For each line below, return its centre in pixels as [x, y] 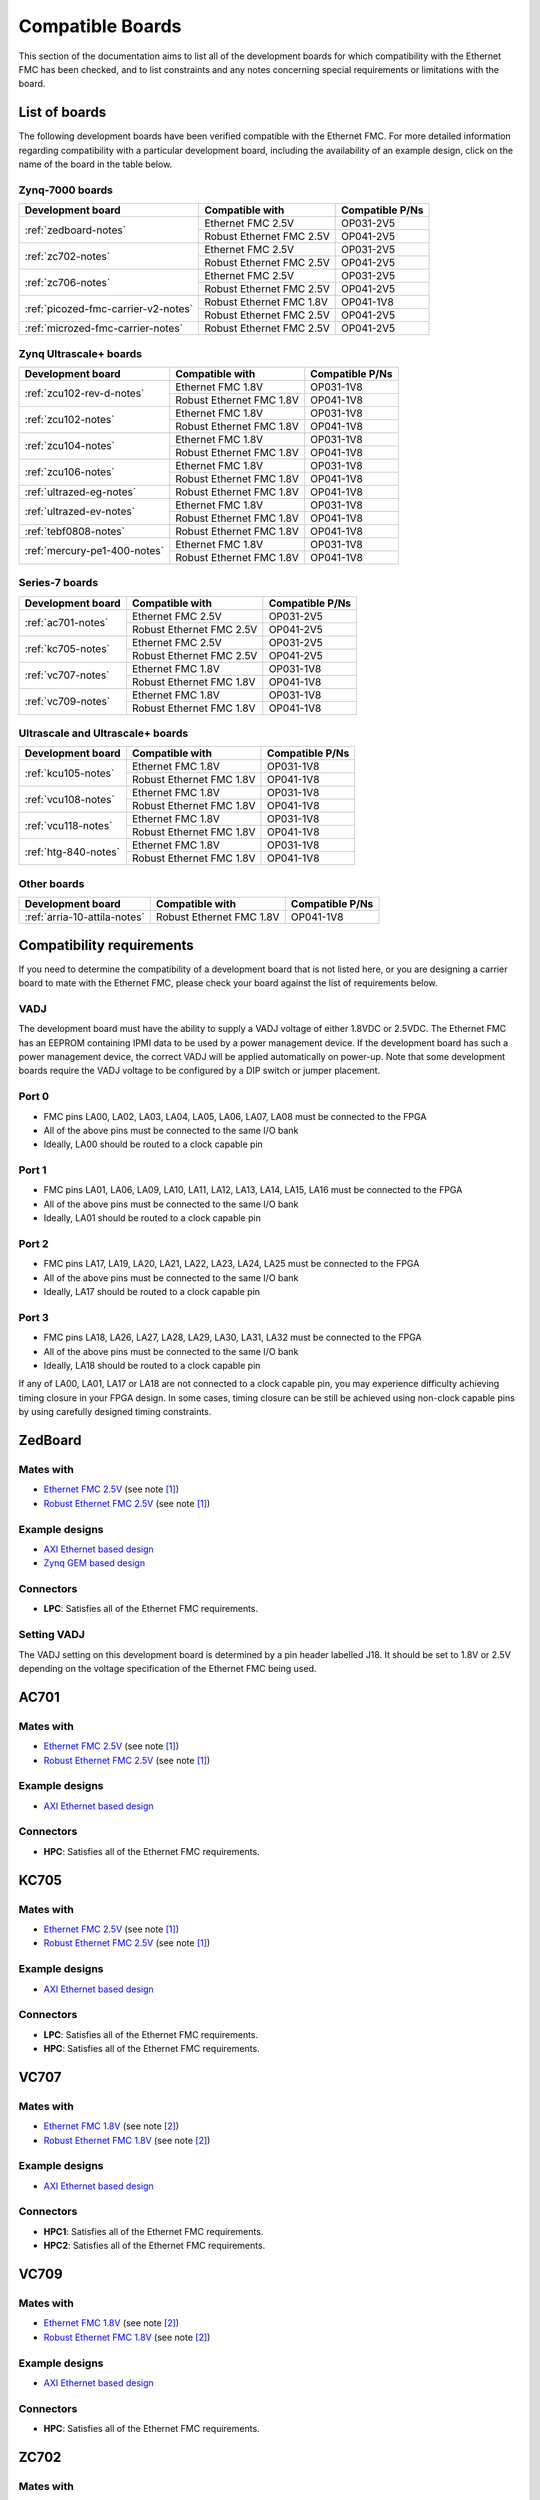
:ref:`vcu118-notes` [68, 825]
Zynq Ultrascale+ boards [80, 353]
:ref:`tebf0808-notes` [74, 531]
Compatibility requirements [106, 945]
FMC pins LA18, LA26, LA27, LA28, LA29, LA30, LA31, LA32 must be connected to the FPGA [232, 1337]
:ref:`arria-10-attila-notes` [84, 917]
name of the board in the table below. [95, 164]
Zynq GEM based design [94, 1563]
